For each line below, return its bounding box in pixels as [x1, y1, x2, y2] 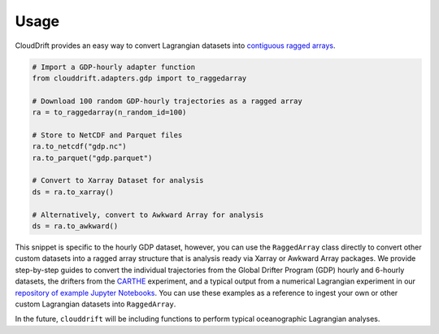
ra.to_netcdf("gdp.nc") [32, 142, 128, 151]
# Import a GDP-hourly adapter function [32, 62, 195, 72]
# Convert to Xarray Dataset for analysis [32, 176, 204, 185]
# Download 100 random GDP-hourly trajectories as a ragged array [32, 96, 302, 106]
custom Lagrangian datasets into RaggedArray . [15, 299, 176, 309]
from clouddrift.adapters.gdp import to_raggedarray [32, 73, 247, 83]
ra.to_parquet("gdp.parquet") [32, 153, 153, 163]
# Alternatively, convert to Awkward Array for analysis [32, 210, 264, 219]
